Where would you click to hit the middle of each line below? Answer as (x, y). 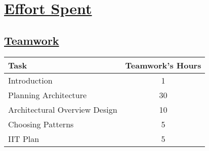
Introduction (30, 80)
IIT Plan (24, 138)
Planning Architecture (48, 95)
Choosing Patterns (41, 124)
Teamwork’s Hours (163, 65)
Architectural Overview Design (63, 109)
